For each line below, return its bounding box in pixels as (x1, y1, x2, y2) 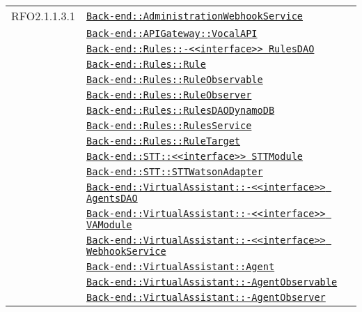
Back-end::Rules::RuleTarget (86, 135, 241, 147)
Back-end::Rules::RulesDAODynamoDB (86, 105, 275, 116)
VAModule (86, 219, 132, 230)
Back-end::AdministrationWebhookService (86, 10, 304, 22)
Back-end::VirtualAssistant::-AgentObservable (86, 276, 338, 288)
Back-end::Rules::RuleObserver (86, 89, 252, 101)
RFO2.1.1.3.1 (11, 8, 76, 24)
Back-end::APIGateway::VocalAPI (86, 28, 258, 39)
